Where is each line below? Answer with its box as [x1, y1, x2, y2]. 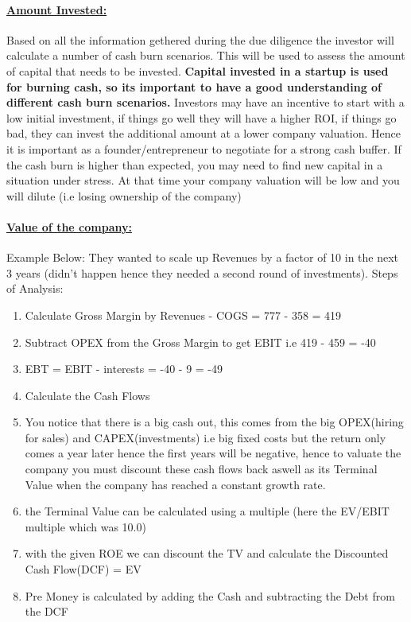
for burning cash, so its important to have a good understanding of [6, 78, 382, 95]
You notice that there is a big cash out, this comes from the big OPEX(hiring [25, 414, 404, 430]
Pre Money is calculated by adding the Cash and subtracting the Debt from [25, 587, 395, 604]
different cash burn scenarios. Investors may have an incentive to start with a [6, 94, 405, 111]
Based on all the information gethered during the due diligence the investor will [6, 31, 394, 48]
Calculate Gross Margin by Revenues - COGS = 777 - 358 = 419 [25, 306, 342, 323]
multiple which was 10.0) [25, 518, 146, 535]
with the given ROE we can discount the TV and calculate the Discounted [25, 545, 389, 562]
